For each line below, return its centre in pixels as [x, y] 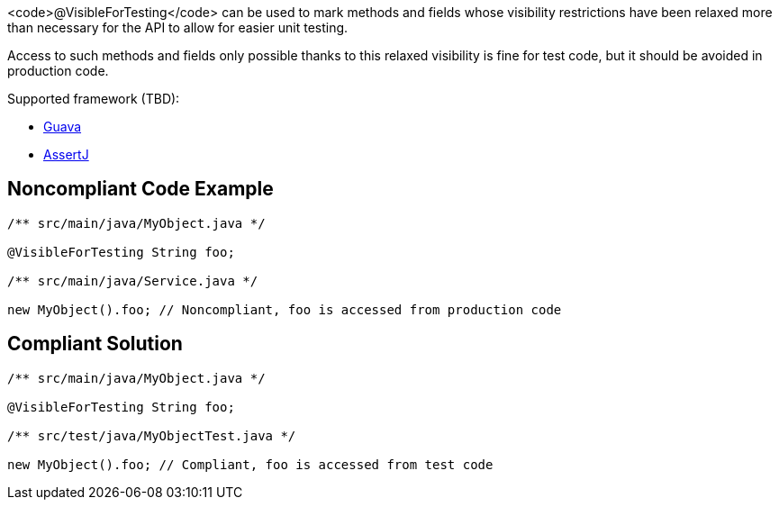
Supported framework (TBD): [94, 99]
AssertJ [66, 154]
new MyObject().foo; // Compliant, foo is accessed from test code [250, 464]
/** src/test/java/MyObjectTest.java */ [152, 435]
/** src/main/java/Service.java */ [133, 281]
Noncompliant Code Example [140, 189]
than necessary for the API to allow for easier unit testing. [178, 27]
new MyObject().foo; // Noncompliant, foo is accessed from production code [285, 309]
